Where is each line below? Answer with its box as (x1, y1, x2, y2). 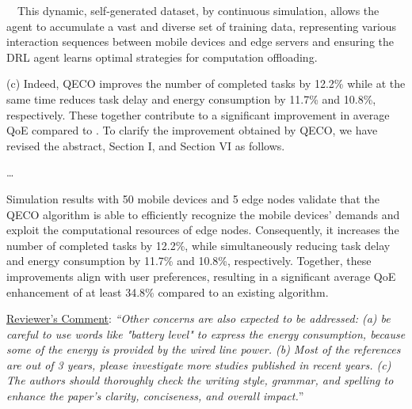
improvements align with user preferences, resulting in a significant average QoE (6, 267, 396, 284)
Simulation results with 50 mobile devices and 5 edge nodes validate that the (6, 190, 380, 206)
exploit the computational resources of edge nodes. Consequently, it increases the (6, 222, 399, 238)
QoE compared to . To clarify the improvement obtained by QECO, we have (6, 122, 378, 138)
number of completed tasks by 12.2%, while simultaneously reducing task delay (6, 237, 391, 253)
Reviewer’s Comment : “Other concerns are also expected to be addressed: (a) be (6, 310, 391, 327)
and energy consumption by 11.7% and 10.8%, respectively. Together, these (6, 252, 372, 269)
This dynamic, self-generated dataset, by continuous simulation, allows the (17, 2, 380, 18)
